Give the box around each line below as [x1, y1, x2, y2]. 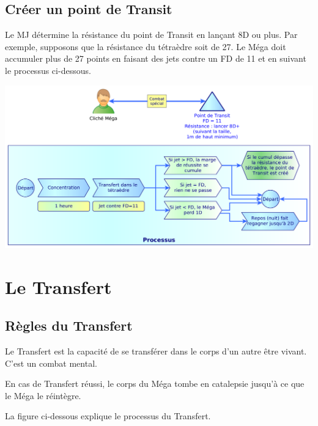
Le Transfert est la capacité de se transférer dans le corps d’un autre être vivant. [5, 345, 307, 358]
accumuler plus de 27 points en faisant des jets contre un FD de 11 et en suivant [5, 52, 306, 65]
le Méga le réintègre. [5, 389, 81, 402]
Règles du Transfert [5, 316, 133, 335]
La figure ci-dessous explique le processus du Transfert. [5, 409, 211, 422]
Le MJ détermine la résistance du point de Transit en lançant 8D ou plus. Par [5, 28, 298, 41]
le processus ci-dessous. [5, 64, 91, 76]
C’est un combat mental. [5, 356, 97, 369]
